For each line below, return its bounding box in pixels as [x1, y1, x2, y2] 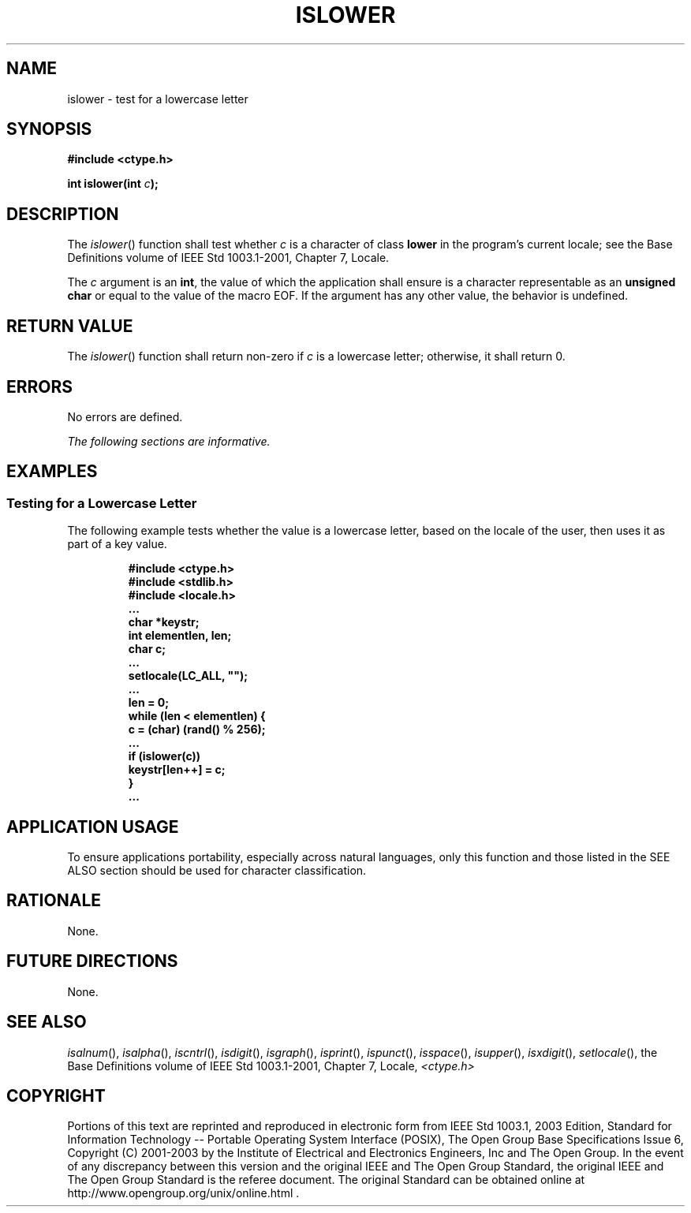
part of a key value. [67, 537, 167, 551]
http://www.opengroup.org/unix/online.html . [67, 1186, 300, 1200]
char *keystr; [128, 615, 200, 629]
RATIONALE [6, 890, 102, 911]
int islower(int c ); [67, 177, 159, 191]
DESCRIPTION [6, 203, 119, 224]
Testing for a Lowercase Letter [6, 495, 197, 511]
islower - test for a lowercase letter [67, 91, 248, 106]
